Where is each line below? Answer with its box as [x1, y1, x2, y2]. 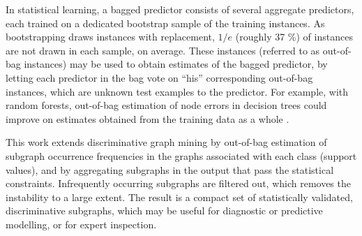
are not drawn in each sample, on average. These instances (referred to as [6, 43, 320, 57]
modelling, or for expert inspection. [6, 216, 157, 231]
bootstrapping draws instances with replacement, [6, 29, 215, 44]
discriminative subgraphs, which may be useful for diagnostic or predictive [6, 203, 323, 218]
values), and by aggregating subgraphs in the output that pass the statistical [6, 162, 334, 177]
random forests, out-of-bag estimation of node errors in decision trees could [6, 98, 327, 112]
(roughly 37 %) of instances [235, 29, 353, 44]
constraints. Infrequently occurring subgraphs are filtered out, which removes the [6, 176, 351, 191]
